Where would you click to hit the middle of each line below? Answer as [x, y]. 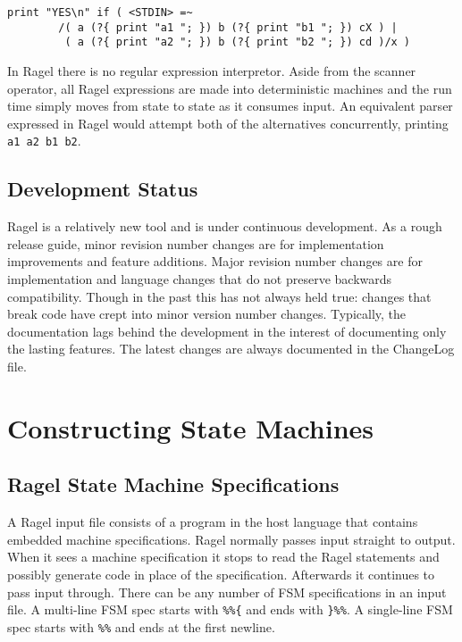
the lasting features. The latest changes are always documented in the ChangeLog [231, 349]
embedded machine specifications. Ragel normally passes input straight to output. [231, 539]
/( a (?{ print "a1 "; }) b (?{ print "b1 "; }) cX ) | [228, 27]
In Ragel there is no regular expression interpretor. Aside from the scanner [212, 70]
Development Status [103, 189]
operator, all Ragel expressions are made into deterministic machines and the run [230, 88]
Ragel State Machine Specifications [173, 484]
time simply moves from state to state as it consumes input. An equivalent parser [230, 106]
